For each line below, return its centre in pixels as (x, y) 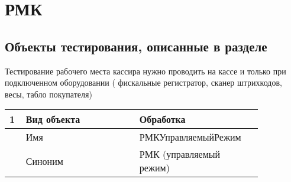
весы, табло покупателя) (48, 94)
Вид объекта (53, 119)
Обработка (162, 119)
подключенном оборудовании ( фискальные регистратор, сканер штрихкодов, (143, 82)
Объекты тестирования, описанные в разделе (136, 46)
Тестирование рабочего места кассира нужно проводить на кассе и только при (145, 71)
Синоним (44, 161)
